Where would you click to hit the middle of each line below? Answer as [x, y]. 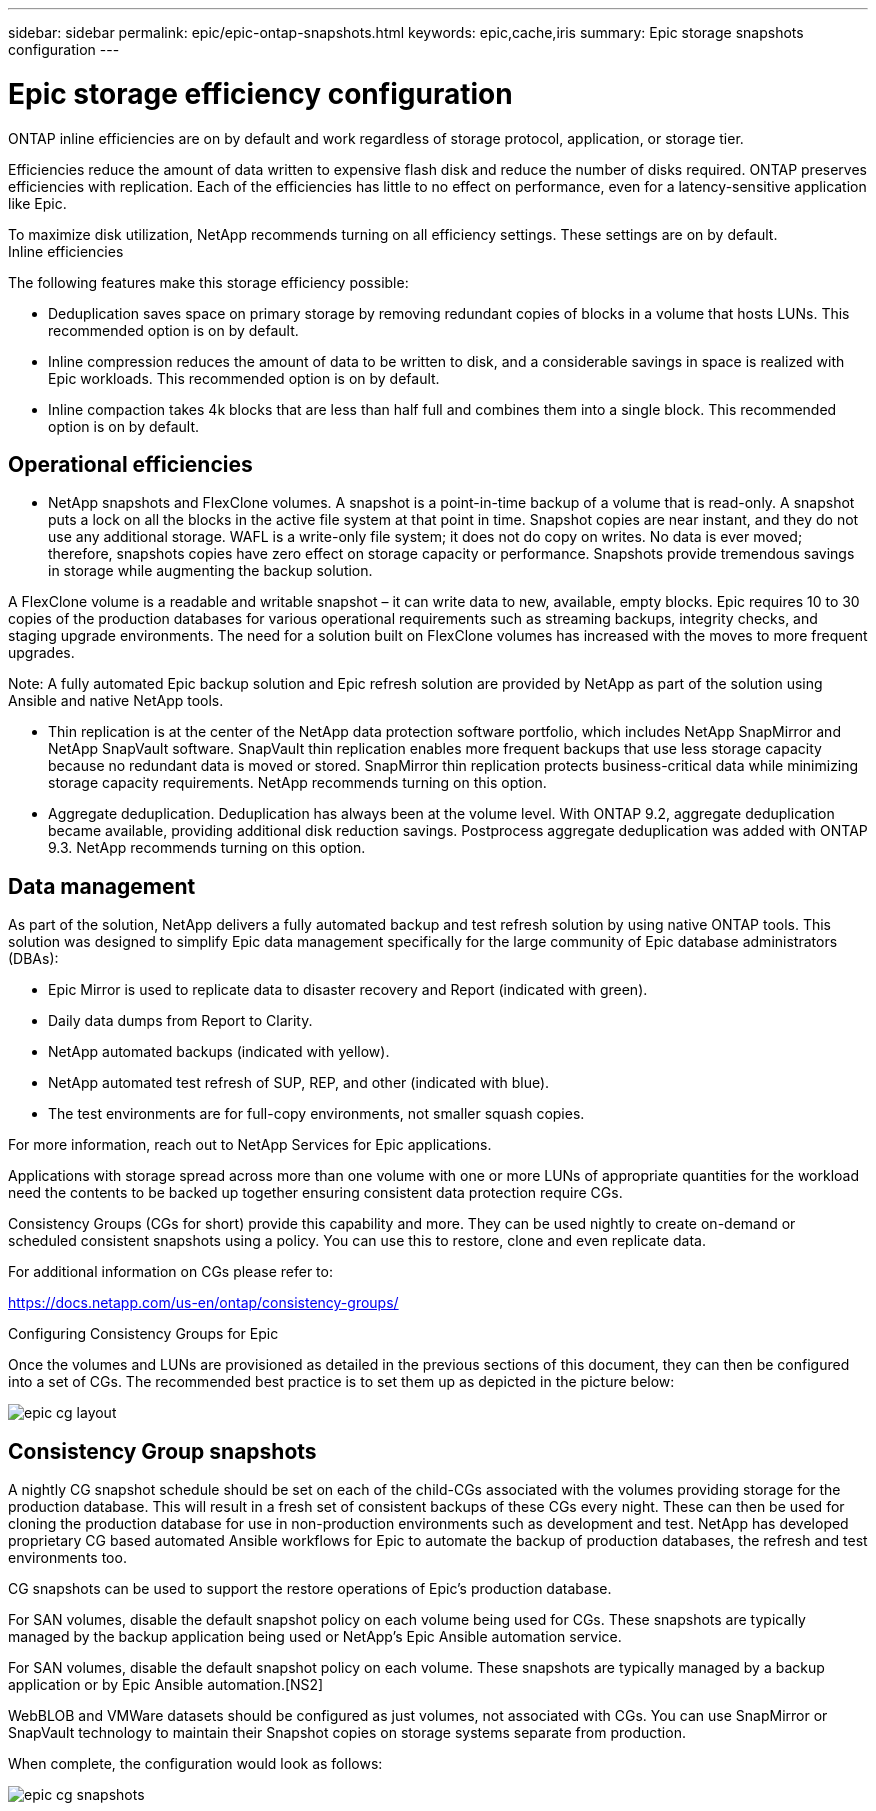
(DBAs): [33, 959]
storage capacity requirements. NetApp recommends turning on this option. [297, 783]
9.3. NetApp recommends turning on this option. [207, 848]
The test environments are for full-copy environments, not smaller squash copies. [316, 1114]
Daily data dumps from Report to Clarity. [180, 1021]
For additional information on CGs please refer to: [170, 1272]
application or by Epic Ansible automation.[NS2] [166, 1685]
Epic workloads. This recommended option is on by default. [244, 378]
